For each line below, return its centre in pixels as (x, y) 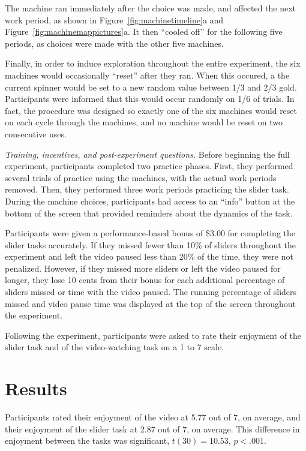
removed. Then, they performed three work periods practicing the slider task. (147, 189)
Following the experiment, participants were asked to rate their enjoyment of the (153, 335)
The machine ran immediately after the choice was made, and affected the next (151, 8)
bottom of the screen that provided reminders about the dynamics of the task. (149, 213)
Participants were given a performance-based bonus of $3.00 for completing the (150, 233)
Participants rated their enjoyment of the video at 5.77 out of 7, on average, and (153, 417)
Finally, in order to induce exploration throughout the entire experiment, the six (153, 63)
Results (36, 388)
